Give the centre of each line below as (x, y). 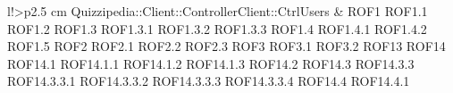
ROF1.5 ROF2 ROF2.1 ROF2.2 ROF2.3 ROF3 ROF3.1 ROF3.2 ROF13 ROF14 (226, 46)
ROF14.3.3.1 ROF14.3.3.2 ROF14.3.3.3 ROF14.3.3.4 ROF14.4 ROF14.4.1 (209, 81)
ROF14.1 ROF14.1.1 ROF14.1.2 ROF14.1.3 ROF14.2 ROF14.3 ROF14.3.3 (211, 63)
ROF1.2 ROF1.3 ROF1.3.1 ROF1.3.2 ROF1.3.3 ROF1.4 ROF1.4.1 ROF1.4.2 (217, 28)
